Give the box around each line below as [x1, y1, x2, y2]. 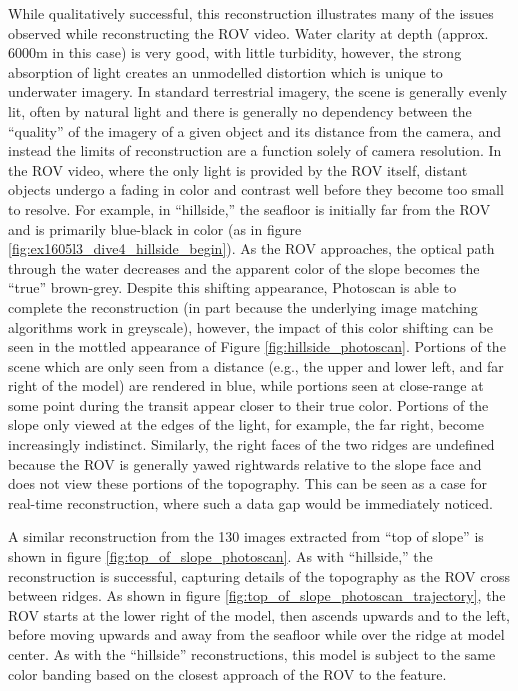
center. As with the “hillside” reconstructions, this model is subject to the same [8, 644, 496, 664]
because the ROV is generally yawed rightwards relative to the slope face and [8, 453, 482, 474]
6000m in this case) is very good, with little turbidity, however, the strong [8, 42, 462, 63]
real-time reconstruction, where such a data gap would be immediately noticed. [8, 492, 493, 513]
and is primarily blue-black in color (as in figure [8, 218, 302, 239]
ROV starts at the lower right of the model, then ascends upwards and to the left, [8, 604, 510, 625]
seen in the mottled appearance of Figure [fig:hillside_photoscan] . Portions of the [8, 336, 506, 357]
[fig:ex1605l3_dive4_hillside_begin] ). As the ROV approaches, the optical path [8, 238, 495, 259]
